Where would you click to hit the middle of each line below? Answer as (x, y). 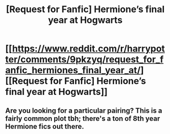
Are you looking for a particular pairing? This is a (84, 110)
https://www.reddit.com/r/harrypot (88, 49)
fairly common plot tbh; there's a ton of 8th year (83, 119)
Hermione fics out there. (45, 126)
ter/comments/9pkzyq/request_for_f (84, 60)
